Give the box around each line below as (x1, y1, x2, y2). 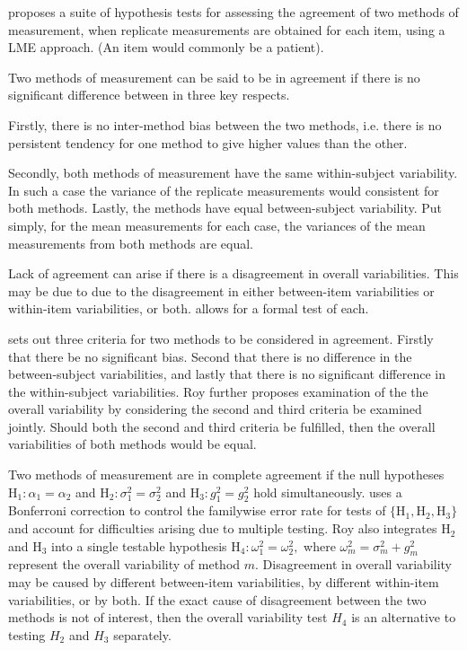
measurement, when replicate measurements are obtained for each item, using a (8, 20, 445, 39)
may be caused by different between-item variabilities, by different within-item (8, 573, 439, 592)
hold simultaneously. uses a (253, 482, 402, 501)
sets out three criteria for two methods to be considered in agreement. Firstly (8, 329, 434, 347)
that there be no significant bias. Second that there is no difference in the (8, 347, 412, 365)
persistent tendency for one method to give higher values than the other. (8, 133, 408, 152)
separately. (113, 625, 172, 644)
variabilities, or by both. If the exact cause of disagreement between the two (8, 590, 427, 609)
